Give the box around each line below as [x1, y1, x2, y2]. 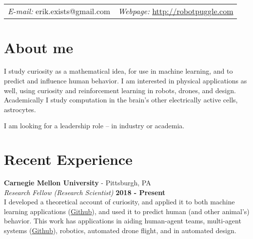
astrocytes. [4, 104, 36, 114]
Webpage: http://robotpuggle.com [118, 5, 234, 17]
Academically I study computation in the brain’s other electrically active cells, [4, 95, 238, 105]
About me [4, 38, 73, 58]
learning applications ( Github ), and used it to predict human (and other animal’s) [4, 206, 250, 216]
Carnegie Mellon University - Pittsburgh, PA [4, 178, 151, 187]
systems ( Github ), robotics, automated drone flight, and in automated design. [4, 225, 236, 235]
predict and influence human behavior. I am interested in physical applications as [4, 75, 247, 85]
